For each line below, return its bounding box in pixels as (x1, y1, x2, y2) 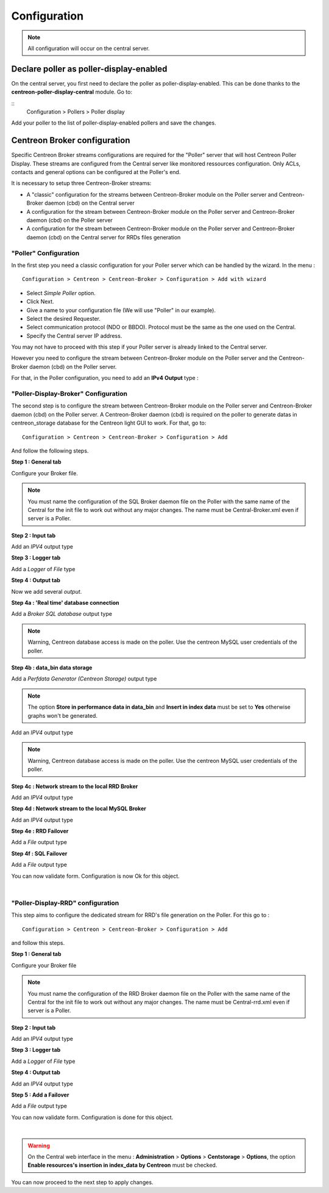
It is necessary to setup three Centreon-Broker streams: (11, 180, 152, 187)
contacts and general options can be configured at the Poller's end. (11, 169, 181, 176)
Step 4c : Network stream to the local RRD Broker (11, 783, 138, 790)
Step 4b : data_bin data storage (11, 664, 93, 671)
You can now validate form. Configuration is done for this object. (11, 1114, 174, 1121)
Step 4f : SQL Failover (11, 850, 68, 857)
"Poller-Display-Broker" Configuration (11, 390, 128, 398)
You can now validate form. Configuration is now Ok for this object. (11, 872, 180, 880)
